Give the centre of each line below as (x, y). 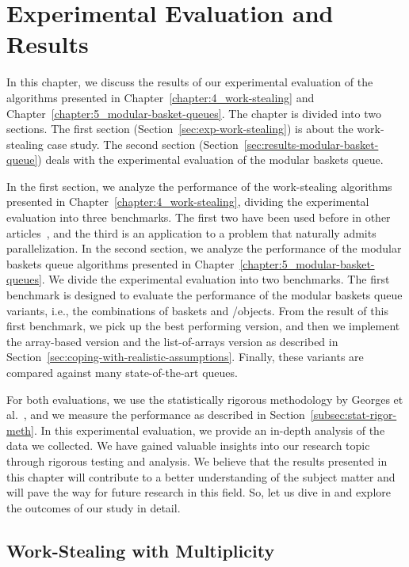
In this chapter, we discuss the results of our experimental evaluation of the (190, 82)
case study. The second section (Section (143, 144)
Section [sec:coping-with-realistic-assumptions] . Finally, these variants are (185, 357)
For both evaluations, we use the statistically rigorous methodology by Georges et (205, 399)
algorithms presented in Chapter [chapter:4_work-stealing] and (161, 97)
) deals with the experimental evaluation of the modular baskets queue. (210, 160)
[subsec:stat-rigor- (354, 415)
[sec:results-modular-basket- (311, 144)
